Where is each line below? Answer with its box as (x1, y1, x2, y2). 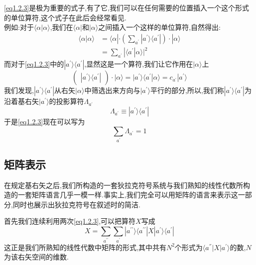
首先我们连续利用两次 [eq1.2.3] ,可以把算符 (4, 216, 136, 226)
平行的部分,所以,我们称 (150, 85, 224, 95)
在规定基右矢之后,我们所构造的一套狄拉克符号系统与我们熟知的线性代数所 (4, 179, 243, 190)
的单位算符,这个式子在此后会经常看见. (4, 12, 127, 22)
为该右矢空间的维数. (4, 252, 69, 262)
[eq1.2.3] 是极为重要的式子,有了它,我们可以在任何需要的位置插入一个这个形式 (4, 2, 249, 12)
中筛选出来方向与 (84, 85, 140, 95)
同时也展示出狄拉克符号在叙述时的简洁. (12, 199, 140, 209)
